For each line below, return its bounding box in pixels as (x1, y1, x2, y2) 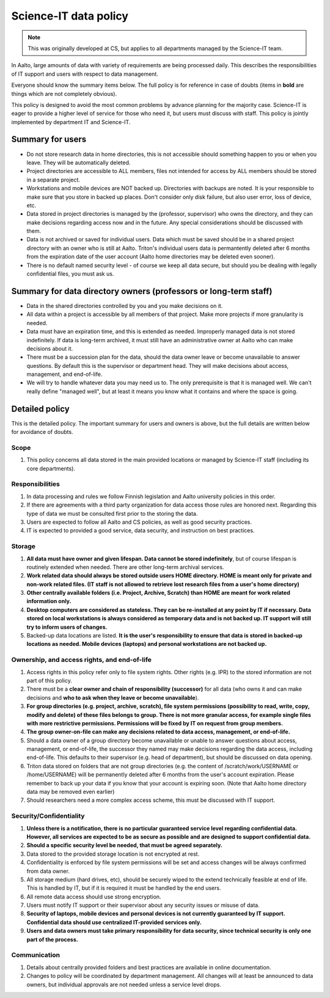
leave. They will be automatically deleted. (26, 159, 131, 166)
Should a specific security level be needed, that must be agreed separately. (26, 842, 222, 849)
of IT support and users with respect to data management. (11, 70, 158, 78)
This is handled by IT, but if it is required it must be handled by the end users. (26, 884, 221, 892)
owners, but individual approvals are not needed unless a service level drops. (26, 981, 221, 988)
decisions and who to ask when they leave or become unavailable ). (26, 694, 199, 701)
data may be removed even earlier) (26, 788, 115, 796)
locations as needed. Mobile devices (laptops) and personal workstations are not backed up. (26, 640, 267, 648)
